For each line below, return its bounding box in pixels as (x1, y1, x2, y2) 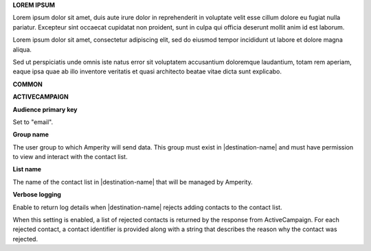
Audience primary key (12, 105, 78, 113)
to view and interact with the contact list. (12, 153, 128, 161)
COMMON (12, 80, 43, 88)
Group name (12, 130, 49, 139)
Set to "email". (12, 117, 54, 126)
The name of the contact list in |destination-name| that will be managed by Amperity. (12, 178, 254, 186)
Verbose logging (12, 191, 62, 199)
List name (12, 165, 41, 174)
